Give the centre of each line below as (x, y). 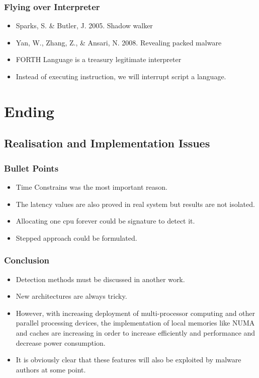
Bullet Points (31, 168)
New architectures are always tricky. (71, 296)
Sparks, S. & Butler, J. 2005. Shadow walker (84, 25)
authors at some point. (51, 369)
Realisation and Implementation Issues (107, 143)
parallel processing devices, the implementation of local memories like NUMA (135, 323)
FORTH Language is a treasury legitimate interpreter (99, 59)
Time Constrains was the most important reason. (92, 186)
